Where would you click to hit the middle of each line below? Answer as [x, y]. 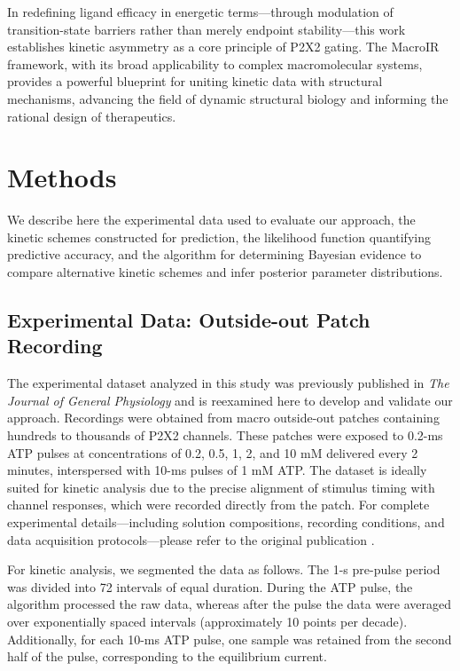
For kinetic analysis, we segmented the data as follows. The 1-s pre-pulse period [224, 569]
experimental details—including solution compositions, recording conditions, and [226, 522]
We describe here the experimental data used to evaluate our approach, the [211, 220]
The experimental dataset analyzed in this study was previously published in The [228, 383]
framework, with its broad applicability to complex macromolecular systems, [215, 63]
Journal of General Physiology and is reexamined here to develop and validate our [230, 400]
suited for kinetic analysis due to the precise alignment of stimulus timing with [221, 487]
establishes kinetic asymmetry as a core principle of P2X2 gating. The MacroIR [223, 47]
